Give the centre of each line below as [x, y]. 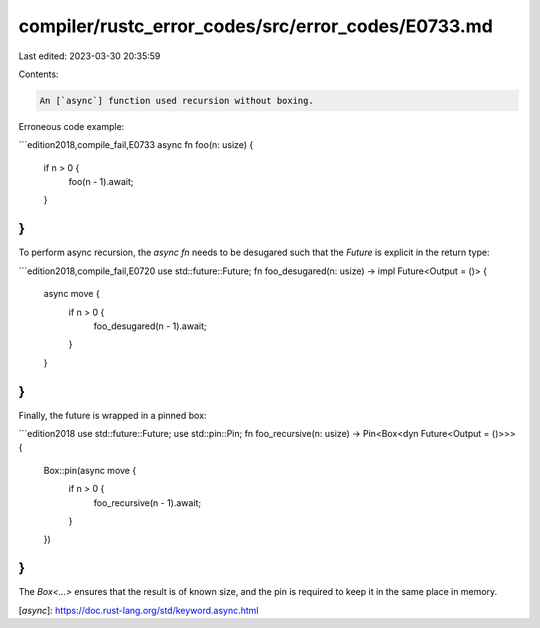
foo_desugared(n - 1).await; [150, 326]
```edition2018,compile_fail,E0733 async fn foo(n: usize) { [136, 145]
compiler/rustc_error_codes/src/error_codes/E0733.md [256, 26]
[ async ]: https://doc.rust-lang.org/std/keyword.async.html [138, 610]
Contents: [38, 74]
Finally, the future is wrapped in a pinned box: [112, 415]
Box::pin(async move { [90, 470]
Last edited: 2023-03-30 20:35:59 [89, 56]
